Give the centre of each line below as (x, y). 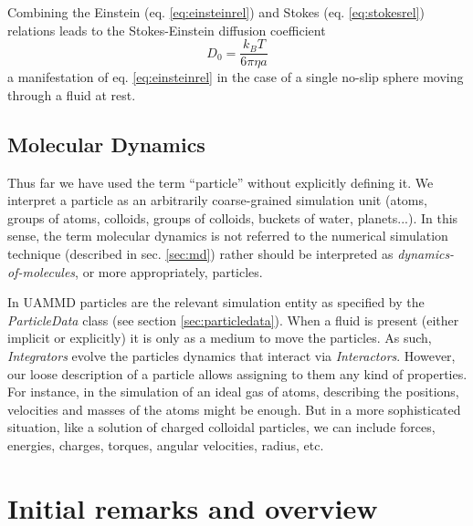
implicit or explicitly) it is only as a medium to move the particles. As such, (220, 338)
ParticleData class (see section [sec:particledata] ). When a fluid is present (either (233, 320)
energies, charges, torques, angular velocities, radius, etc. (166, 444)
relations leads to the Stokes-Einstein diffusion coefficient (167, 30)
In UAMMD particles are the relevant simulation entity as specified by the (216, 302)
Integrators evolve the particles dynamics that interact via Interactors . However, (231, 355)
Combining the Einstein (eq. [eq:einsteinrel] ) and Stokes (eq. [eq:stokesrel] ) (216, 12)
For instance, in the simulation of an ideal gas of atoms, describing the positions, (233, 392)
